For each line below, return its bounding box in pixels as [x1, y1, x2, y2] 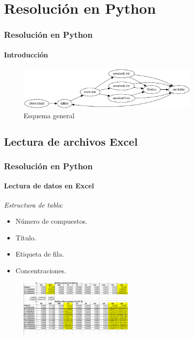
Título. [15, 232, 36, 242]
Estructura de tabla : [4, 199, 63, 209]
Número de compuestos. [15, 216, 87, 226]
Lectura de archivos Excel [4, 134, 138, 149]
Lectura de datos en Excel [4, 181, 94, 191]
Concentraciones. [15, 265, 66, 275]
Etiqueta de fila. [15, 249, 64, 259]
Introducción [4, 49, 48, 59]
